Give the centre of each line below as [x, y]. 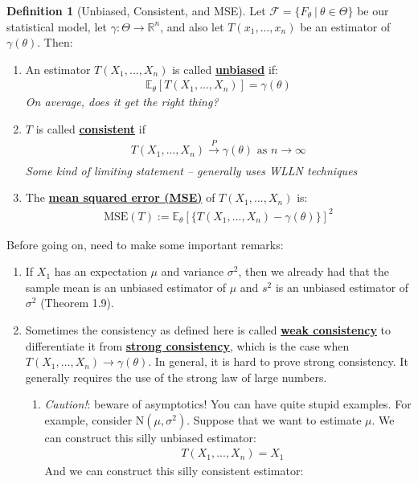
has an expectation [100, 271]
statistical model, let [57, 26]
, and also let [192, 26]
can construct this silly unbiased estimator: [150, 437]
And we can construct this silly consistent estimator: [174, 470]
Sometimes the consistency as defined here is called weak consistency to [208, 329]
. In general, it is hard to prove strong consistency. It [278, 361]
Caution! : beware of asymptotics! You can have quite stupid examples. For [228, 404]
